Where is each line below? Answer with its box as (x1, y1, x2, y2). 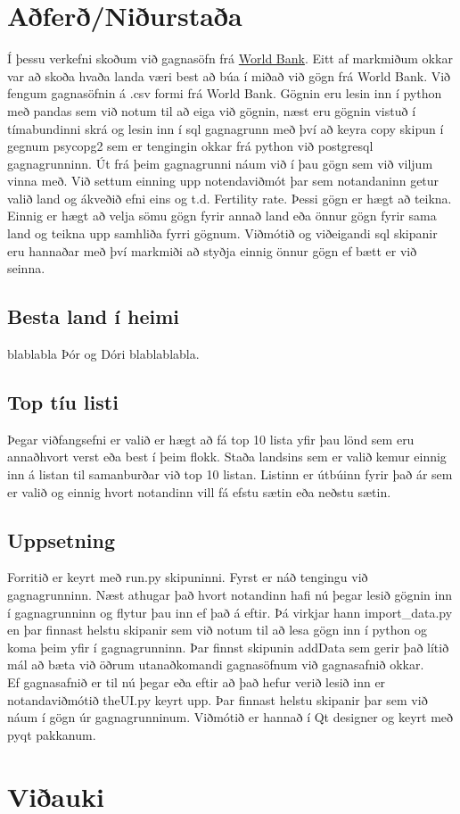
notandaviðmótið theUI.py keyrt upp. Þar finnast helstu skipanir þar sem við (7, 690, 428, 709)
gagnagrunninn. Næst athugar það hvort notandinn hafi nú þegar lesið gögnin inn (7, 586, 452, 604)
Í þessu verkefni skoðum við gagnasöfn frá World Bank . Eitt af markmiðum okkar (7, 49, 453, 68)
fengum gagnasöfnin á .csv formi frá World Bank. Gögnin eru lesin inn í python (7, 84, 442, 103)
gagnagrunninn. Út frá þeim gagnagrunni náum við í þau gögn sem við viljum (7, 154, 433, 172)
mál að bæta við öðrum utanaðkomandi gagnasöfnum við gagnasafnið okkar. (7, 655, 424, 674)
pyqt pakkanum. (7, 725, 96, 743)
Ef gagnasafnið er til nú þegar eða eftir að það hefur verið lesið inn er (7, 672, 386, 691)
